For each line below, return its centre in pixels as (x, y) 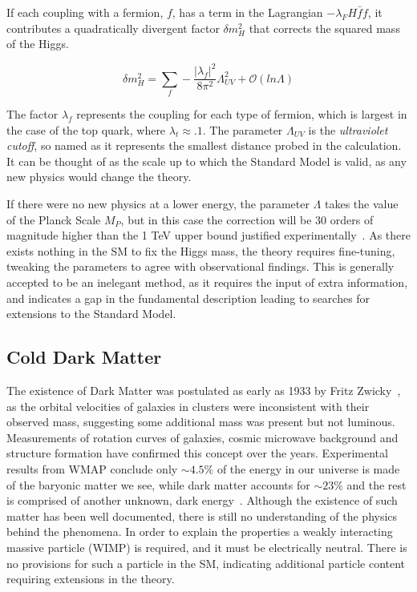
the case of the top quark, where (86, 129)
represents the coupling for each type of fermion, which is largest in (242, 114)
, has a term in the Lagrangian (247, 12)
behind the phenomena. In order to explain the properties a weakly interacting (200, 532)
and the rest (377, 484)
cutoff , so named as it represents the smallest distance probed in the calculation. (204, 145)
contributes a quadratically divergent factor (113, 28)
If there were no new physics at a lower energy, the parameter (158, 204)
